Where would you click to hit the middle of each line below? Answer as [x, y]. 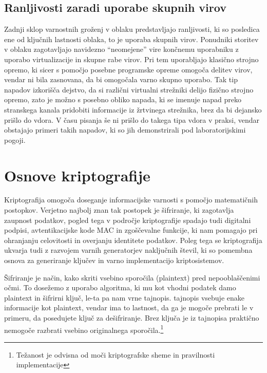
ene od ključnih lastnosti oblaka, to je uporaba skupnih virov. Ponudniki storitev [131, 39]
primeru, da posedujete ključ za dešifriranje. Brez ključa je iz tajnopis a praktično [132, 317]
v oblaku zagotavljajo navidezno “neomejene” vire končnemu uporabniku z [121, 49]
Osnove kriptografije [77, 175]
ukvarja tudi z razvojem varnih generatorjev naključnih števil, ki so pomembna [128, 250]
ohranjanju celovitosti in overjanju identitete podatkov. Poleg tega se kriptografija [133, 240]
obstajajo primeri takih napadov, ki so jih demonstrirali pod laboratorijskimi [125, 130]
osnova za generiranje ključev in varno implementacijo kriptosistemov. [114, 260]
